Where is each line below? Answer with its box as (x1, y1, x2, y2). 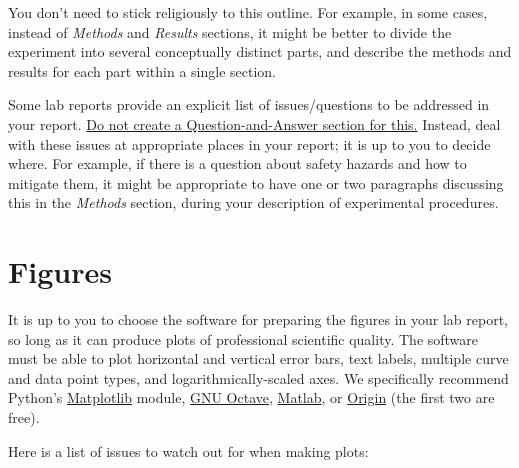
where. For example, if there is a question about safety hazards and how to (8, 153, 467, 174)
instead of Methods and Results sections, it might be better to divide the (8, 21, 452, 42)
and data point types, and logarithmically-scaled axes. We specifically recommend (8, 367, 509, 388)
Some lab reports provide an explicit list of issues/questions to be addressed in (8, 94, 490, 115)
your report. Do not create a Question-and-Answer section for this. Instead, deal (8, 113, 501, 134)
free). (8, 407, 40, 428)
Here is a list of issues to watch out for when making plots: (8, 440, 369, 461)
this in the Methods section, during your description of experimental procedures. (8, 192, 499, 213)
